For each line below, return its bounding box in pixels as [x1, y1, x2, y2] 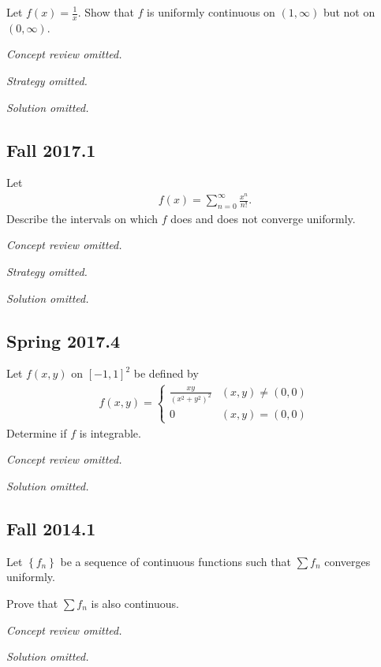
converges [324, 553, 371, 569]
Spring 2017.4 [6, 328, 121, 352]
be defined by [133, 365, 199, 382]
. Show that [77, 4, 134, 20]
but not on [323, 4, 375, 20]
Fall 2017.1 [6, 137, 96, 162]
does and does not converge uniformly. [170, 210, 356, 226]
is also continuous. [91, 595, 179, 612]
